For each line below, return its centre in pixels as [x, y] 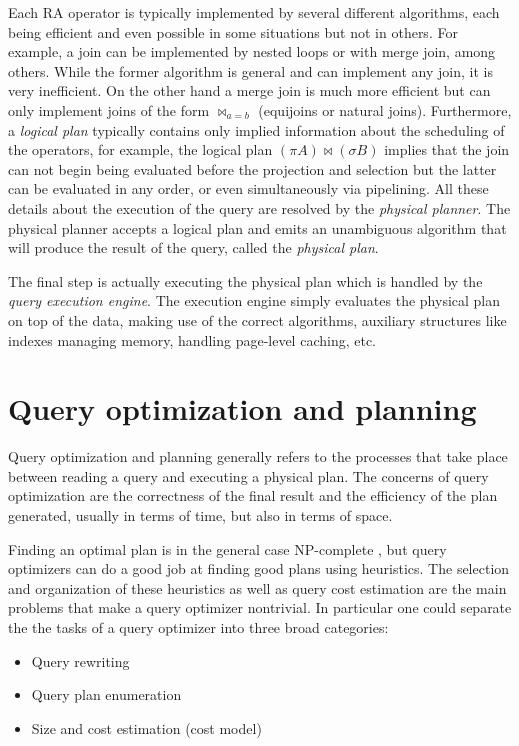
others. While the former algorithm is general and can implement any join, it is [250, 70]
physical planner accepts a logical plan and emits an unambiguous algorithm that [257, 227]
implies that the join [447, 149]
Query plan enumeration [106, 694]
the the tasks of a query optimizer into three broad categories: [198, 626]
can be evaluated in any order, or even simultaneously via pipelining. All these [248, 188]
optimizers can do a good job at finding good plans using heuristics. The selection [259, 568]
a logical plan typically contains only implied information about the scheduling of [256, 129]
